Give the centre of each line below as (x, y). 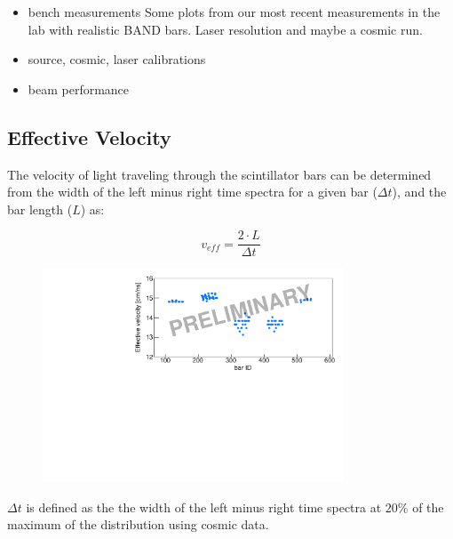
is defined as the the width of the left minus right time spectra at (204, 507)
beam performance (79, 88)
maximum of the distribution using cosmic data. (138, 524)
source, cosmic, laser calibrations (117, 59)
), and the (419, 192)
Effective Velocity (89, 137)
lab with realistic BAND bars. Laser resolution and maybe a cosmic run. (225, 29)
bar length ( (40, 209)
